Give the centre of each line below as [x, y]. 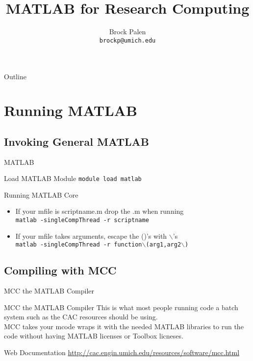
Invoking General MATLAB [76, 141]
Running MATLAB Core [41, 194]
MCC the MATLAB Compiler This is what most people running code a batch [121, 307]
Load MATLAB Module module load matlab [73, 178]
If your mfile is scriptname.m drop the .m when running [100, 211]
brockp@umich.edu [127, 40]
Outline [15, 77]
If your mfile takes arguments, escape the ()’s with [91, 236]
